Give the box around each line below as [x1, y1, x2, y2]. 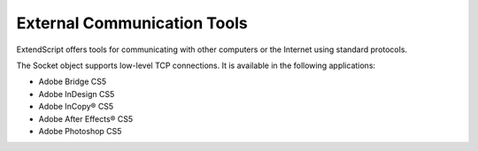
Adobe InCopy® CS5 [38, 102, 114, 112]
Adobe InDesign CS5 [38, 88, 115, 99]
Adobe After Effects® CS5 [38, 113, 133, 124]
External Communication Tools [16, 13, 248, 33]
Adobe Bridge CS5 [38, 76, 107, 87]
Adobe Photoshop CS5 [38, 125, 122, 136]
